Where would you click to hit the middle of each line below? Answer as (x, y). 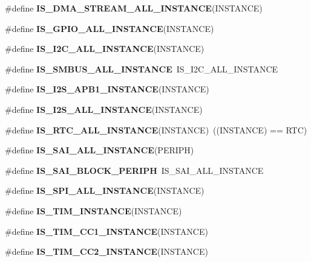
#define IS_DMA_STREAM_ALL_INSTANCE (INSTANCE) (134, 8)
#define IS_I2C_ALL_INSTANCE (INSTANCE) (105, 49)
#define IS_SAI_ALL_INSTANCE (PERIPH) (100, 150)
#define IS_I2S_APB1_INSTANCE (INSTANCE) (107, 89)
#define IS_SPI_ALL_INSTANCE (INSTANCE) (105, 190)
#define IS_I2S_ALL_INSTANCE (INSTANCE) (104, 109)
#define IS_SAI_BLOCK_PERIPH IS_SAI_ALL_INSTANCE (134, 170)
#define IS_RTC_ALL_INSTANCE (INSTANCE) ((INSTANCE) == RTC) (156, 129)
